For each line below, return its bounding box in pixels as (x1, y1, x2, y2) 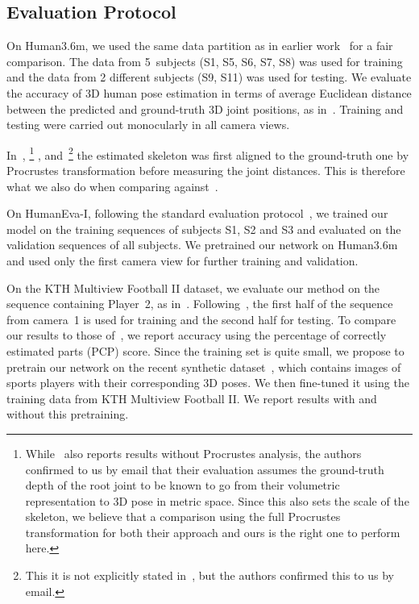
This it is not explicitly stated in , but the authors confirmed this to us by (25, 567, 394, 584)
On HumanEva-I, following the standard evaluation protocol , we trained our (6, 205, 388, 222)
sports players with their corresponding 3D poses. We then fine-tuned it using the (6, 374, 409, 391)
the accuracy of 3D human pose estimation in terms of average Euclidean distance (6, 84, 412, 101)
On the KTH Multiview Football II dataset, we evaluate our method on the (6, 279, 380, 296)
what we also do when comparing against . (6, 177, 218, 194)
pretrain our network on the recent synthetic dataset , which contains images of (6, 358, 401, 375)
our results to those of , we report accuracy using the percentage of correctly (6, 327, 387, 344)
